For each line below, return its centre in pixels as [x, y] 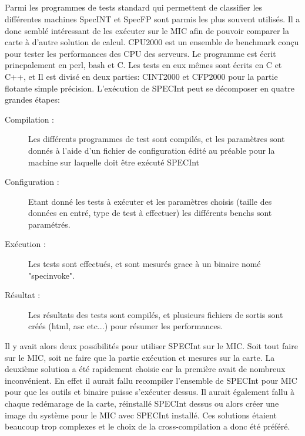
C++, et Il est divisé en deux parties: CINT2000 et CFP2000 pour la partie [141, 76]
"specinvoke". [51, 275]
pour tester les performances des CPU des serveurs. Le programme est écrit [140, 53]
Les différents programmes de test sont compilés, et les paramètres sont [157, 139]
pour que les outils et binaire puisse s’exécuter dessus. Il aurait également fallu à [150, 392]
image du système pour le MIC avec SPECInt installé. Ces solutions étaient [141, 415]
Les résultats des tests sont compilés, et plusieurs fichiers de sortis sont [156, 314]
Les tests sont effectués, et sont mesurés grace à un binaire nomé [145, 264]
